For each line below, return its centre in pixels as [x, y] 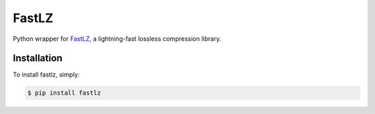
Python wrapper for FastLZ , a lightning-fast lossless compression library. [117, 39]
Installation [37, 58]
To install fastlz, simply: [46, 75]
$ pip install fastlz [64, 93]
